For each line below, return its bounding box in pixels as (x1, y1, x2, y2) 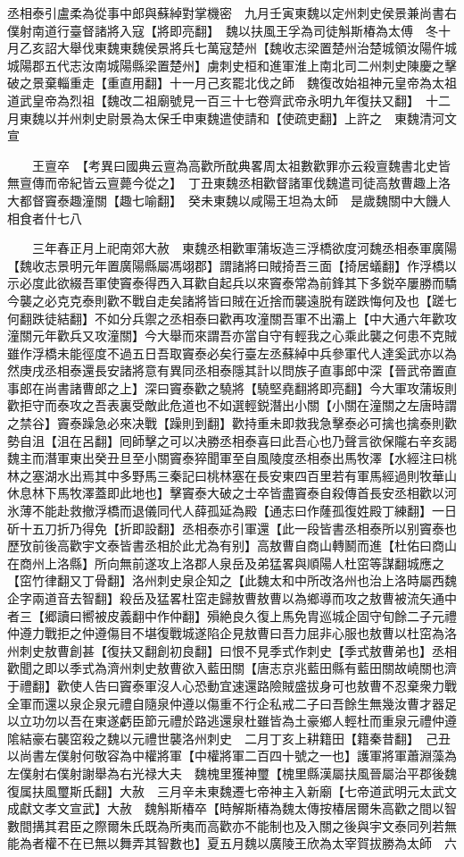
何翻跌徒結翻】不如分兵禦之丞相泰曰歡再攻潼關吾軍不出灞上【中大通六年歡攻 (7, 308, 457, 327)
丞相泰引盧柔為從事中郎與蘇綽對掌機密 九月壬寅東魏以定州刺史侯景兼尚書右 (7, 4, 457, 21)
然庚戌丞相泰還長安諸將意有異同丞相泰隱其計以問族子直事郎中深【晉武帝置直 (7, 361, 457, 380)
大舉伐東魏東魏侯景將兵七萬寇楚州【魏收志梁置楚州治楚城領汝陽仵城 (56, 38, 457, 57)
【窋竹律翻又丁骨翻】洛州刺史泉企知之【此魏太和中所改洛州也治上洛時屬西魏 (7, 571, 457, 590)
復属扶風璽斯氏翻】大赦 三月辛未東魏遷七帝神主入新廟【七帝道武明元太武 (7, 781, 444, 800)
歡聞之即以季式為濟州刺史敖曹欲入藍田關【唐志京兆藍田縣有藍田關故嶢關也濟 (7, 659, 457, 677)
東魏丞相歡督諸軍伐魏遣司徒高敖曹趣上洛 (212, 173, 451, 192)
